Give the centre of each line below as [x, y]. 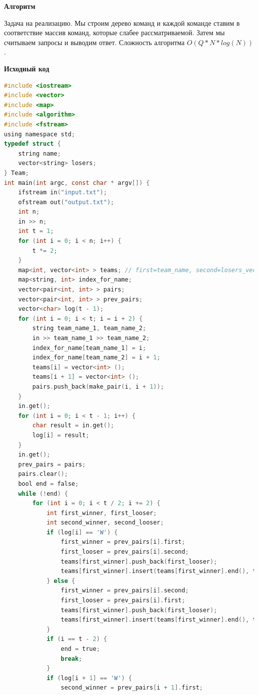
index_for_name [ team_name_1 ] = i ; [89, 348]
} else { [61, 581]
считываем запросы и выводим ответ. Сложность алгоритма [94, 42]
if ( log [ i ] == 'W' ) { [82, 532]
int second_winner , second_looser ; [105, 523]
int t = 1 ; [36, 231]
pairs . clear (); [43, 474]
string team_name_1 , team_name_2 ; [89, 328]
